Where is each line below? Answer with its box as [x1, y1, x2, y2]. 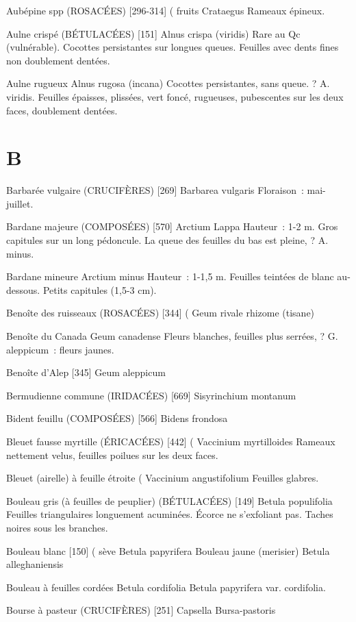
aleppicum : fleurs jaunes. [6, 342, 114, 356]
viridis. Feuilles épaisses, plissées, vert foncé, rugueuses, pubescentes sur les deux [6, 89, 344, 103]
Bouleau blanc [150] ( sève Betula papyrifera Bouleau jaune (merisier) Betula [6, 543, 330, 558]
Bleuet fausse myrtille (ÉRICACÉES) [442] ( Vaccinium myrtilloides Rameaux [6, 434, 335, 448]
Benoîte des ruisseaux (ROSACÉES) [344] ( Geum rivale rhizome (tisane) [6, 306, 315, 320]
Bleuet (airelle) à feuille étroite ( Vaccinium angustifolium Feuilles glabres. [6, 471, 319, 485]
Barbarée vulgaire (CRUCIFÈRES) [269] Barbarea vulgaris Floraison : [6, 183, 304, 197]
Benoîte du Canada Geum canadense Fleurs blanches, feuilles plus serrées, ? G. [6, 329, 338, 343]
